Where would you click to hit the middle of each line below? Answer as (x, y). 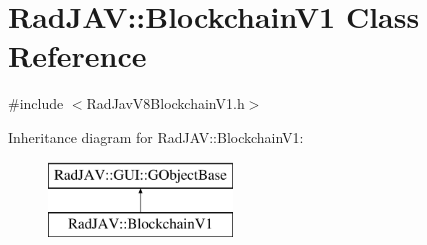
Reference (77, 55)
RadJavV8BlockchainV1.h (165, 103)
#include (36, 103)
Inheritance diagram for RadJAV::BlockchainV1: (156, 136)
